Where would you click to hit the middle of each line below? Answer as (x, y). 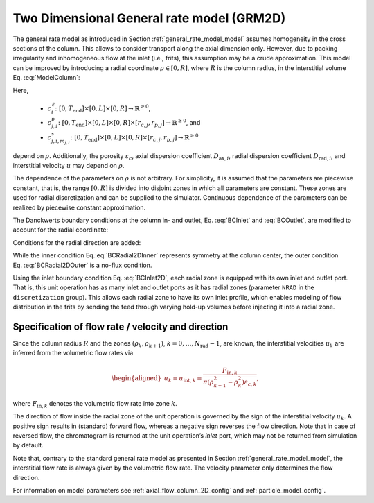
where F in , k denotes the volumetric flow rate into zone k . (95, 404)
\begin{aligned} (137, 378)
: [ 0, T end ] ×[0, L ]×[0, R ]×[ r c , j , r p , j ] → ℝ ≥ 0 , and (129, 123)
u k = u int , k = (183, 379)
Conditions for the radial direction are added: (77, 242)
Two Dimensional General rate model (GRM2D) (149, 18)
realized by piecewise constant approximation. (79, 207)
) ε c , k (249, 383)
